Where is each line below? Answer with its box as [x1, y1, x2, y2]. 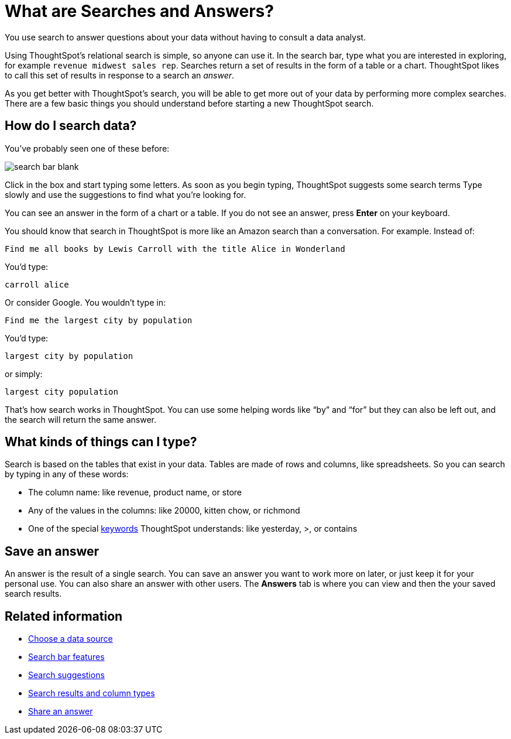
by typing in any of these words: [5, 469, 129, 480]
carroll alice [5, 279, 69, 289]
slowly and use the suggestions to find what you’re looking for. [5, 189, 246, 200]
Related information [5, 608, 123, 624]
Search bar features [28, 652, 105, 662]
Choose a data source [28, 634, 113, 644]
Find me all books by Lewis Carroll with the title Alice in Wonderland [5, 244, 345, 254]
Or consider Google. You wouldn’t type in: [5, 297, 166, 307]
